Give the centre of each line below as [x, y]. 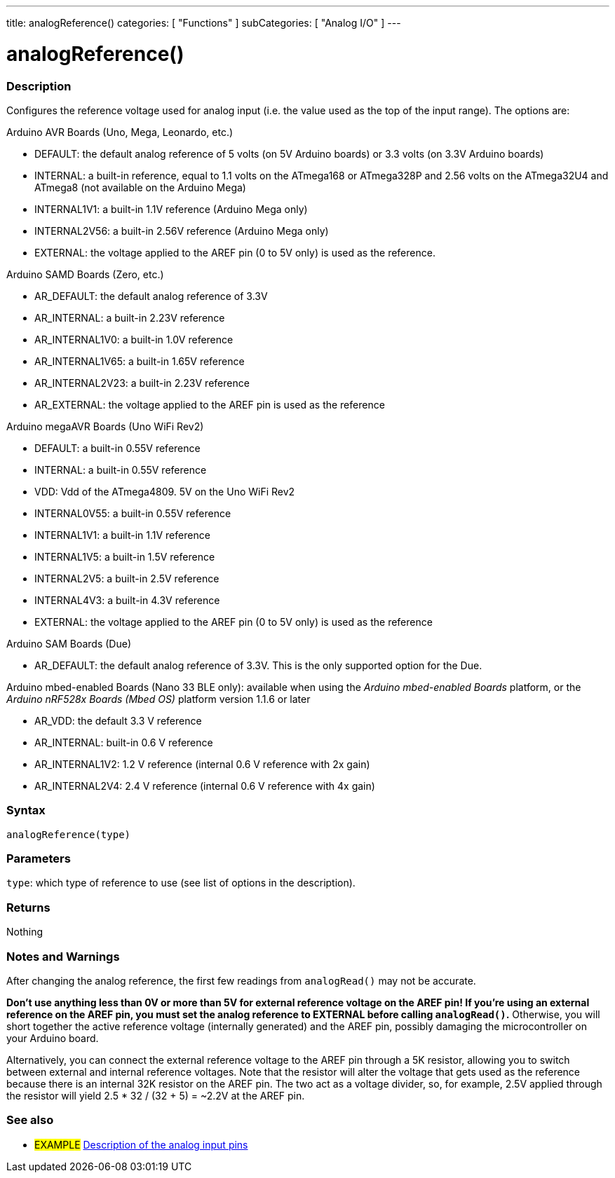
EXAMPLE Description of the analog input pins [141, 1144]
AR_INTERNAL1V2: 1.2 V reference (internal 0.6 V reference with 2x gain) [202, 764]
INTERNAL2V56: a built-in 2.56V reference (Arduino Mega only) [182, 231]
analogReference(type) [69, 834]
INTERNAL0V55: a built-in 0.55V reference [133, 513]
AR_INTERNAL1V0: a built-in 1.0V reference [134, 339]
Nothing [25, 932]
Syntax [26, 810]
